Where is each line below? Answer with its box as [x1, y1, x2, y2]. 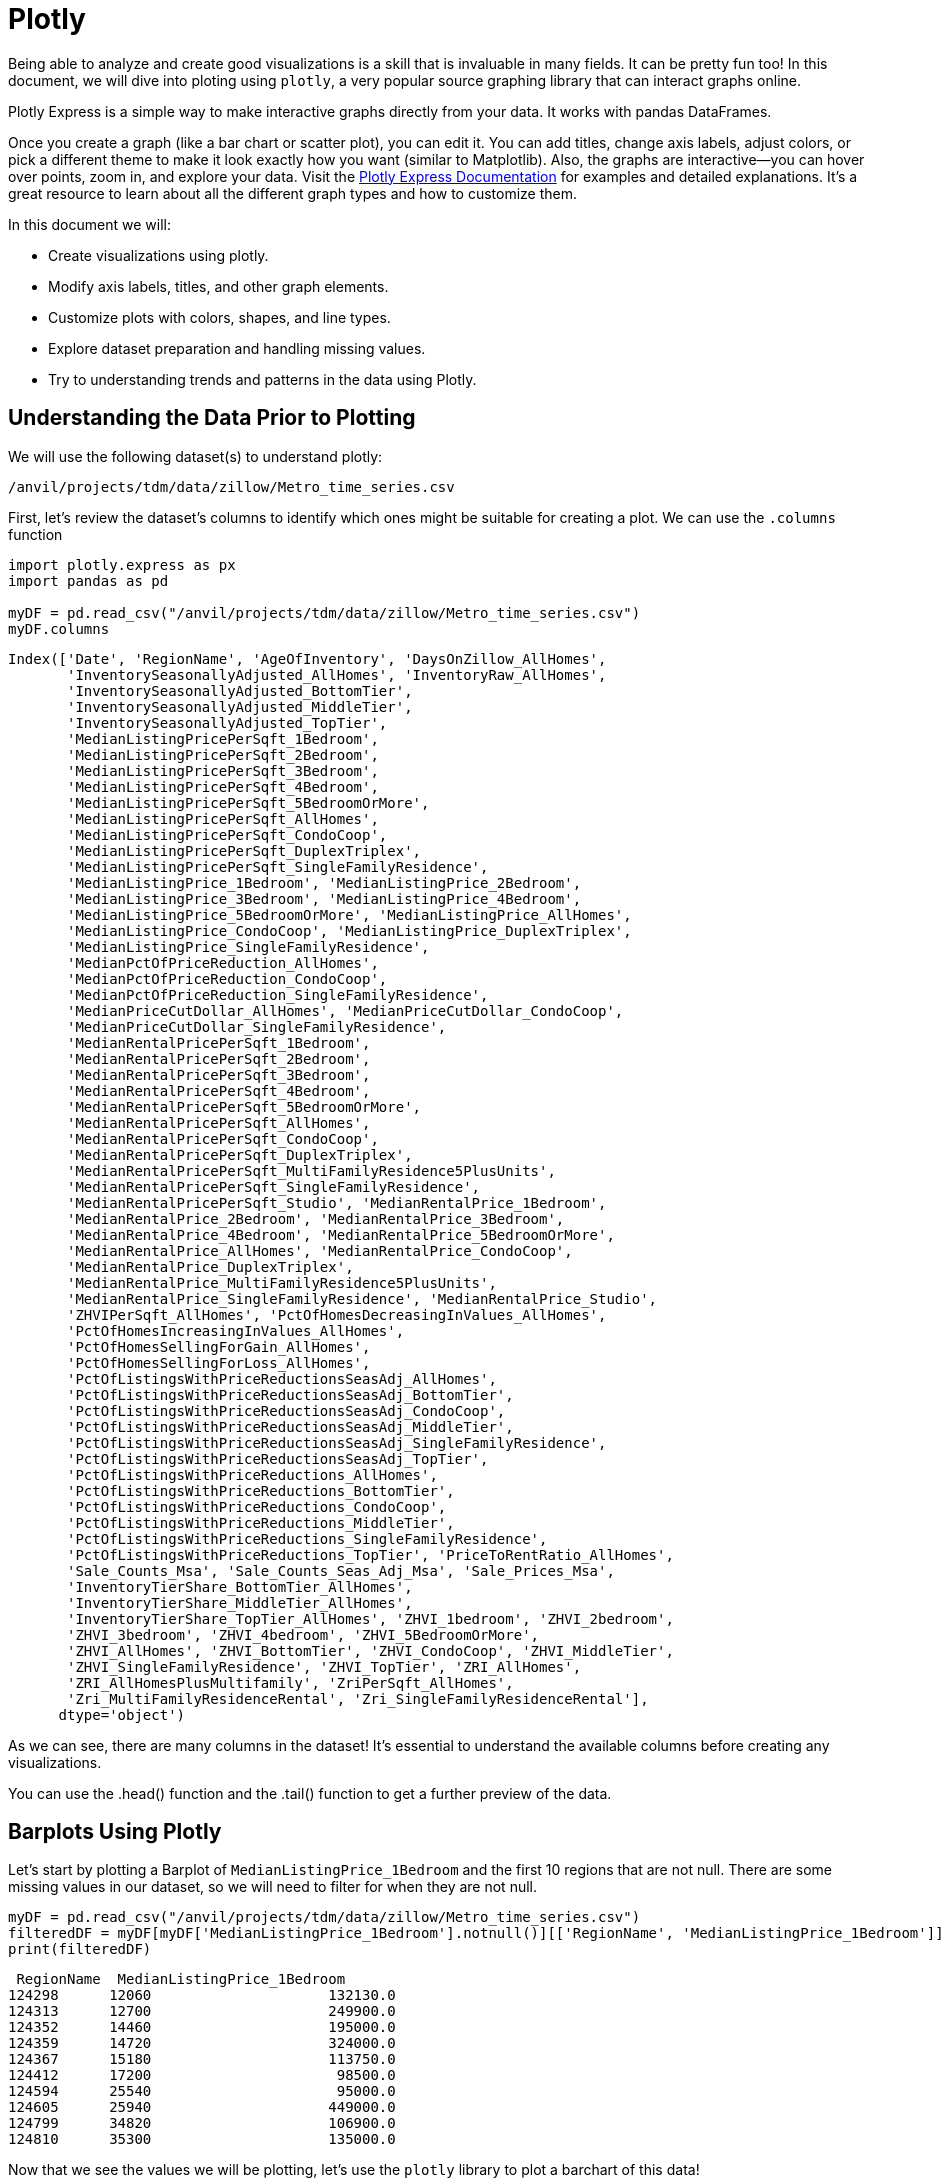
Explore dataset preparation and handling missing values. [48, 339, 426, 357]
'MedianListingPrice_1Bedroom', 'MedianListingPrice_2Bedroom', [67, 874, 582, 891]
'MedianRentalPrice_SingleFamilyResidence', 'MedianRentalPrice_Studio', [67, 1290, 658, 1307]
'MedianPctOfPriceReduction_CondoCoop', [67, 970, 388, 987]
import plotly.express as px [8, 556, 236, 573]
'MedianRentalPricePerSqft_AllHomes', [67, 1114, 371, 1131]
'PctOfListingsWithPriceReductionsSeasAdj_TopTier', [67, 1450, 489, 1467]
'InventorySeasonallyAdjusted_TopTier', [67, 714, 388, 731]
